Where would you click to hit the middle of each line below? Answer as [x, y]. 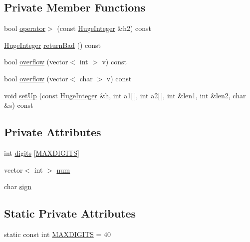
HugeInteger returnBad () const [53, 45]
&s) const [19, 105]
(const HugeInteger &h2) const [104, 28]
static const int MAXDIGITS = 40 [57, 234]
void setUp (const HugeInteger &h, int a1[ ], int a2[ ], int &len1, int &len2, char [125, 95]
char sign [18, 186]
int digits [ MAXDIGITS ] [42, 152]
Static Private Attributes [70, 213]
